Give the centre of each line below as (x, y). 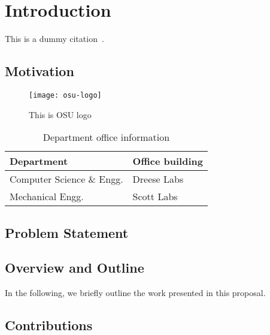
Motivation (40, 71)
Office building (168, 161)
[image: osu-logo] (65, 95)
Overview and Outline (75, 268)
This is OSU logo (60, 114)
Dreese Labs (158, 179)
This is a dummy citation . (54, 39)
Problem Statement (67, 232)
